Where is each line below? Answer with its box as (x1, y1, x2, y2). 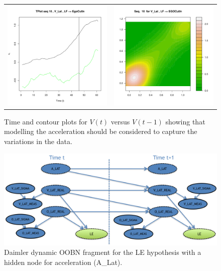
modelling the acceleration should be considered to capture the (4, 126, 197, 137)
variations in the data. (4, 136, 72, 147)
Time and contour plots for (4, 116, 87, 126)
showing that (165, 116, 205, 126)
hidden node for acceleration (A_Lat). (4, 257, 123, 267)
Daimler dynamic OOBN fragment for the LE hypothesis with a (4, 247, 201, 257)
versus (111, 116, 130, 126)
